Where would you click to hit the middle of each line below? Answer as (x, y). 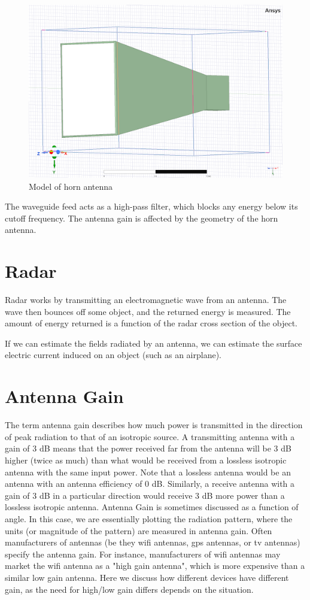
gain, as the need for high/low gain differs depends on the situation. (129, 589)
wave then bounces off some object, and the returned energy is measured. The (148, 311)
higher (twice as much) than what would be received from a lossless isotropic (146, 460)
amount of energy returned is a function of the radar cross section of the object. (151, 323)
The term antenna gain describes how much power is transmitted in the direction (154, 425)
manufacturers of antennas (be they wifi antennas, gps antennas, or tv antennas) (153, 542)
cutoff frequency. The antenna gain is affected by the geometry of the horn (142, 218)
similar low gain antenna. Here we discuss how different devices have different (147, 577)
